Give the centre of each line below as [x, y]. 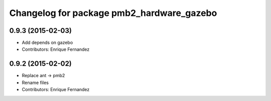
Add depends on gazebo [47, 43]
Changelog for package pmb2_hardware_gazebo [113, 13]
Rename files [35, 83]
